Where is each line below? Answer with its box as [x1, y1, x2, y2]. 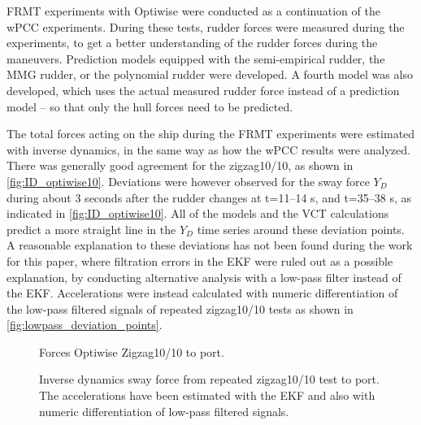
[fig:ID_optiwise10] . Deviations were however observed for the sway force [7, 172, 370, 189]
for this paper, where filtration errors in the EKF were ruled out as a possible [7, 252, 393, 269]
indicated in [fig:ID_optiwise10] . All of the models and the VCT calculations [7, 205, 389, 222]
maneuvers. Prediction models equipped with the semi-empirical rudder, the [7, 50, 385, 67]
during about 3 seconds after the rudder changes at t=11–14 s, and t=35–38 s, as [7, 189, 412, 206]
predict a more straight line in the [7, 220, 176, 237]
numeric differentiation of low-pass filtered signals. [39, 402, 289, 419]
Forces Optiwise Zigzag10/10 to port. [39, 343, 224, 360]
